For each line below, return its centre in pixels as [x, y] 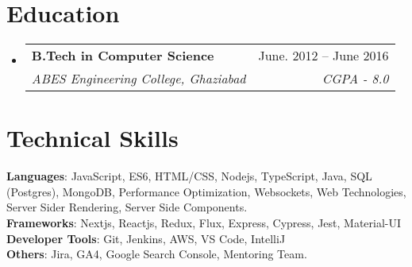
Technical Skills [92, 138]
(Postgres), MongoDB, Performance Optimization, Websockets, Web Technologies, [206, 191]
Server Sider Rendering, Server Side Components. [127, 207]
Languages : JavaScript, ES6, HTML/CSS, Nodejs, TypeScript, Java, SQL [189, 176]
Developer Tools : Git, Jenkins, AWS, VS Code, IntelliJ [146, 238]
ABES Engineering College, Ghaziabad [139, 79]
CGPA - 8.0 [355, 79]
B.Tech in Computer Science [123, 56]
